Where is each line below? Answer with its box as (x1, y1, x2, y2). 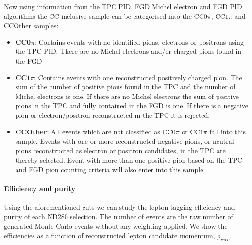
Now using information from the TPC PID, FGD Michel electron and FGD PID (4, 1, 242, 11)
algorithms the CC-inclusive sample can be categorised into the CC (4, 11, 204, 21)
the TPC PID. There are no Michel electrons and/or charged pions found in (15, 46, 242, 56)
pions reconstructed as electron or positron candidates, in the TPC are (15, 145, 226, 155)
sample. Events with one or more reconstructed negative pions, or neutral (15, 136, 234, 146)
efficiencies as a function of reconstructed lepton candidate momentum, (4, 230, 215, 241)
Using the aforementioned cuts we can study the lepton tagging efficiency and (4, 202, 235, 212)
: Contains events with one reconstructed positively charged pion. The (34, 72, 242, 82)
